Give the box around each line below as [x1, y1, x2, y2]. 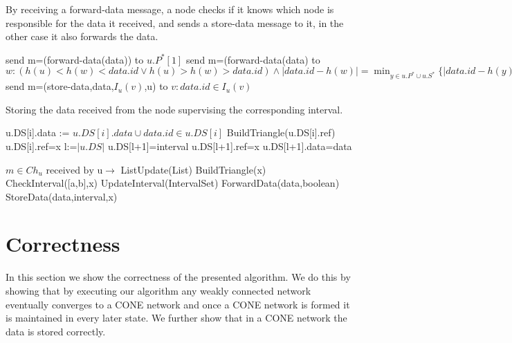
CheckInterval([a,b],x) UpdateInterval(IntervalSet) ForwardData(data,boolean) [6, 176, 340, 190]
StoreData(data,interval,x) [6, 189, 118, 203]
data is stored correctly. [6, 324, 106, 338]
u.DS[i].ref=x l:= [6, 138, 77, 153]
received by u [46, 165, 103, 176]
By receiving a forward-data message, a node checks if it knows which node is [6, 2, 334, 16]
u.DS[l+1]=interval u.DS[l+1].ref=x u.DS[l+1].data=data [107, 138, 352, 153]
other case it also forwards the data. [6, 29, 158, 44]
